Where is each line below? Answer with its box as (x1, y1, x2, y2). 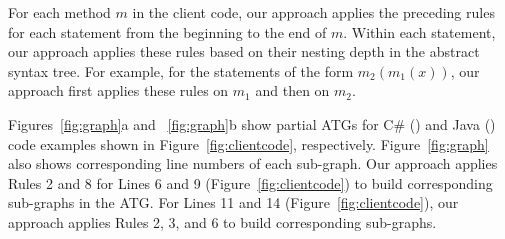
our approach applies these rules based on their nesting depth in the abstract (8, 41, 480, 62)
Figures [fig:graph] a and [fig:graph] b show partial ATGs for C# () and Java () (8, 113, 496, 134)
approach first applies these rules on (8, 80, 229, 101)
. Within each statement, (343, 21, 496, 42)
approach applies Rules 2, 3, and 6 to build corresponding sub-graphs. (8, 211, 437, 232)
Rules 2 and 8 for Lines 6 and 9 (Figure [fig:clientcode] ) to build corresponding (8, 172, 493, 193)
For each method (8, 2, 111, 22)
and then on (255, 80, 330, 101)
